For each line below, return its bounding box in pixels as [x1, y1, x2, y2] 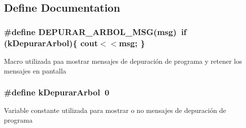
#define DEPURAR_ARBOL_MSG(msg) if [4, 25, 187, 37]
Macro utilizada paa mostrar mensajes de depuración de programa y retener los [4, 55, 242, 66]
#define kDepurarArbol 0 [4, 86, 110, 98]
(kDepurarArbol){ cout [4, 37, 98, 49]
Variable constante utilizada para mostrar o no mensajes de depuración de [4, 105, 226, 115]
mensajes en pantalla [4, 65, 67, 75]
